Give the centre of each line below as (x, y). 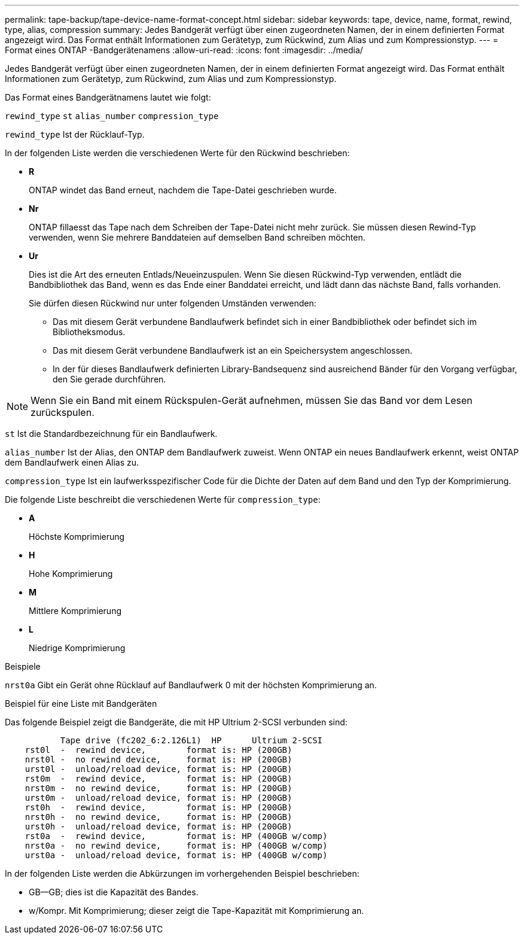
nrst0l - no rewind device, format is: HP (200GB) (159, 759)
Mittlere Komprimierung (75, 611)
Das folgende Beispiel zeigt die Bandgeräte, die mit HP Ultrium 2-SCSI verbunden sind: (176, 722)
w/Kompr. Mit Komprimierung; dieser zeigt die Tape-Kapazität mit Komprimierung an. (196, 911)
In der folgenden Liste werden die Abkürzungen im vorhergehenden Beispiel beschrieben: (182, 873)
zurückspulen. (63, 412)
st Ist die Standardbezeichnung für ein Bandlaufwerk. (111, 434)
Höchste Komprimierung (77, 537)
